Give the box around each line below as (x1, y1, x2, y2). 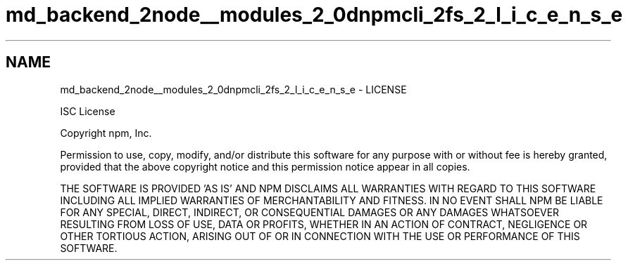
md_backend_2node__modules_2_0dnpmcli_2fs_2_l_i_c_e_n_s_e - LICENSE (60, 83, 407, 95)
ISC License (60, 105, 115, 117)
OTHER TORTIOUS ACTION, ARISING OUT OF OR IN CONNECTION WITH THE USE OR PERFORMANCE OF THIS (60, 230, 580, 242)
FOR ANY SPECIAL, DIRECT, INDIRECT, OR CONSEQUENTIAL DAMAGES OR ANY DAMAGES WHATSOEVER (60, 206, 560, 218)
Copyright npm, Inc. (60, 126, 152, 139)
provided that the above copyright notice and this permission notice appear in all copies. (60, 160, 470, 173)
